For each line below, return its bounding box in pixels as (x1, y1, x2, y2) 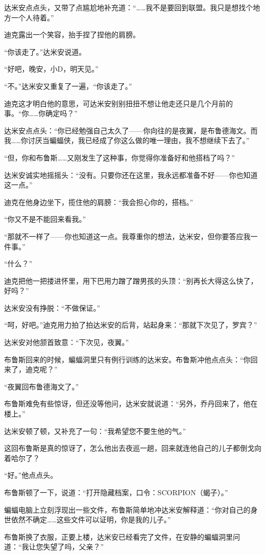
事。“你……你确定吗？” (4, 108, 78, 119)
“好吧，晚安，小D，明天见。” (4, 63, 99, 74)
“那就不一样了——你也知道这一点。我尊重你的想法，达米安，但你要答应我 (4, 230, 251, 241)
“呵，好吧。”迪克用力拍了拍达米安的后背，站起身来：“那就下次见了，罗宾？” (4, 319, 257, 330)
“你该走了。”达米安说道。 (4, 46, 86, 57)
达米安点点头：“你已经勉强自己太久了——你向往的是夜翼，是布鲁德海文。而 (4, 125, 258, 135)
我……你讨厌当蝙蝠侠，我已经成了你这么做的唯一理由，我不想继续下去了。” (4, 135, 250, 146)
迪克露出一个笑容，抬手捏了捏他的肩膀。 (4, 29, 140, 40)
